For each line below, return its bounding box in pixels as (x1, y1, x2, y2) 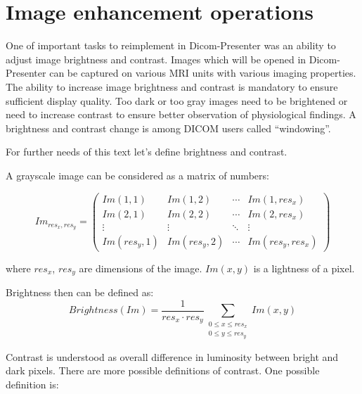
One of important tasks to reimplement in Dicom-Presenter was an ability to (6, 38, 336, 53)
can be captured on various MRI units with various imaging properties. (49, 65, 356, 80)
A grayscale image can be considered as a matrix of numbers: (6, 167, 269, 182)
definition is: (6, 376, 59, 391)
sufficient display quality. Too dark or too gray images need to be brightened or (6, 93, 348, 108)
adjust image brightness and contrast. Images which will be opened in (6, 51, 306, 66)
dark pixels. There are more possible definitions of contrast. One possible (6, 363, 320, 378)
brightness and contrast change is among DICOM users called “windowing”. (6, 120, 331, 135)
